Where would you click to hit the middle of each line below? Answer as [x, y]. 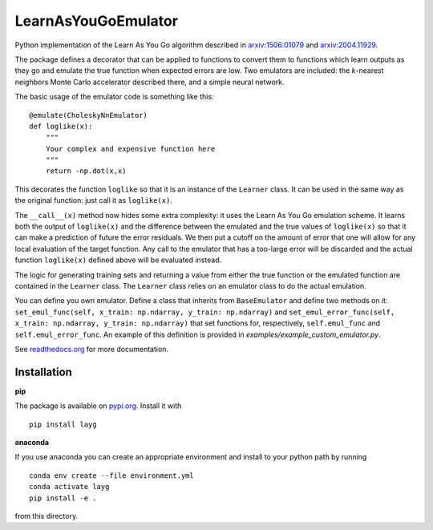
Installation [43, 372]
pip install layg [63, 424]
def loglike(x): [61, 126]
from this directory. [47, 516]
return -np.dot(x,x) [86, 171]
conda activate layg [69, 487]
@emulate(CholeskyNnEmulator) [89, 115]
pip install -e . [63, 498]
